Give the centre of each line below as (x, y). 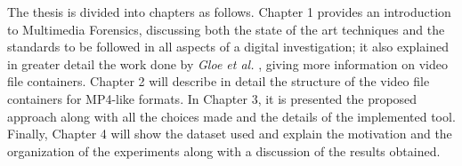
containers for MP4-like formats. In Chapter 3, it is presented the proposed (212, 98)
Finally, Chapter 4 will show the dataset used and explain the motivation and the (230, 134)
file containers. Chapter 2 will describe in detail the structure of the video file (219, 81)
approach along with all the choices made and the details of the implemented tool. (231, 116)
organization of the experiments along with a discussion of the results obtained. (224, 150)
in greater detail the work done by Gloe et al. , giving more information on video (227, 63)
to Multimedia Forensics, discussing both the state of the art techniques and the (226, 29)
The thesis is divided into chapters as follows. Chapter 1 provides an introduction (229, 12)
